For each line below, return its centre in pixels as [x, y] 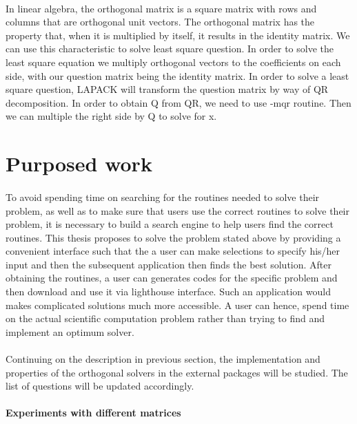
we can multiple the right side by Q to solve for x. [111, 116]
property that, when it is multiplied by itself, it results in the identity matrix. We [178, 35]
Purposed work [79, 163]
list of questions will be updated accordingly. [100, 386]
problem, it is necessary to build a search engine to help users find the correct [170, 224]
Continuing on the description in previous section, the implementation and [163, 359]
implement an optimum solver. [70, 331]
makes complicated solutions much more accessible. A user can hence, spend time [177, 305]
